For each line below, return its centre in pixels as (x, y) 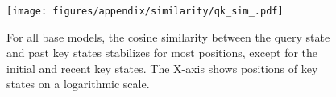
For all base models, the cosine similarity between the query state (168, 36)
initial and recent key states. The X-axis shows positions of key (162, 68)
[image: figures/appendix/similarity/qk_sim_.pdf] (145, 11)
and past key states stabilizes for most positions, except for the (162, 53)
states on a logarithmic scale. (78, 84)
